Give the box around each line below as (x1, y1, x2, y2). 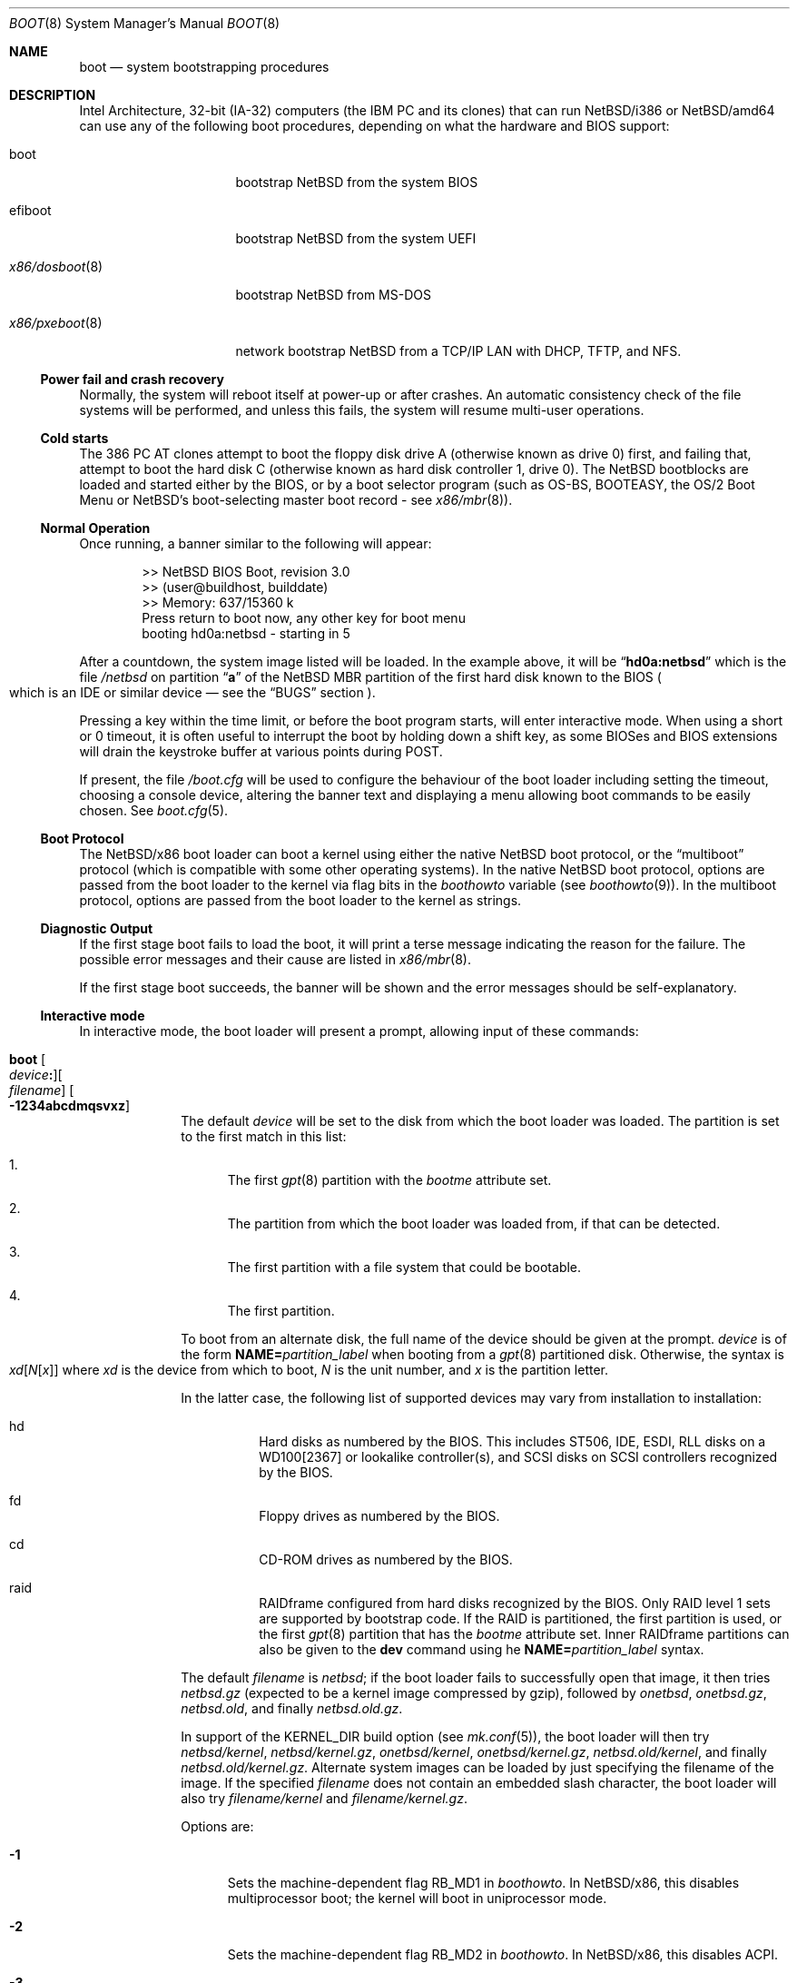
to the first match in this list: (181, 1129, 347, 1144)
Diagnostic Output (40, 921, 153, 936)
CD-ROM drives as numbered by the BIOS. (259, 1552, 513, 1567)
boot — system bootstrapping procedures (79, 59, 330, 74)
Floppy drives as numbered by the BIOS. (259, 1508, 500, 1524)
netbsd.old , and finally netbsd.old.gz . (181, 1701, 403, 1716)
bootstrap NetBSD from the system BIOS (235, 174, 478, 190)
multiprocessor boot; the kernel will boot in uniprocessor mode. (227, 1890, 607, 1906)
